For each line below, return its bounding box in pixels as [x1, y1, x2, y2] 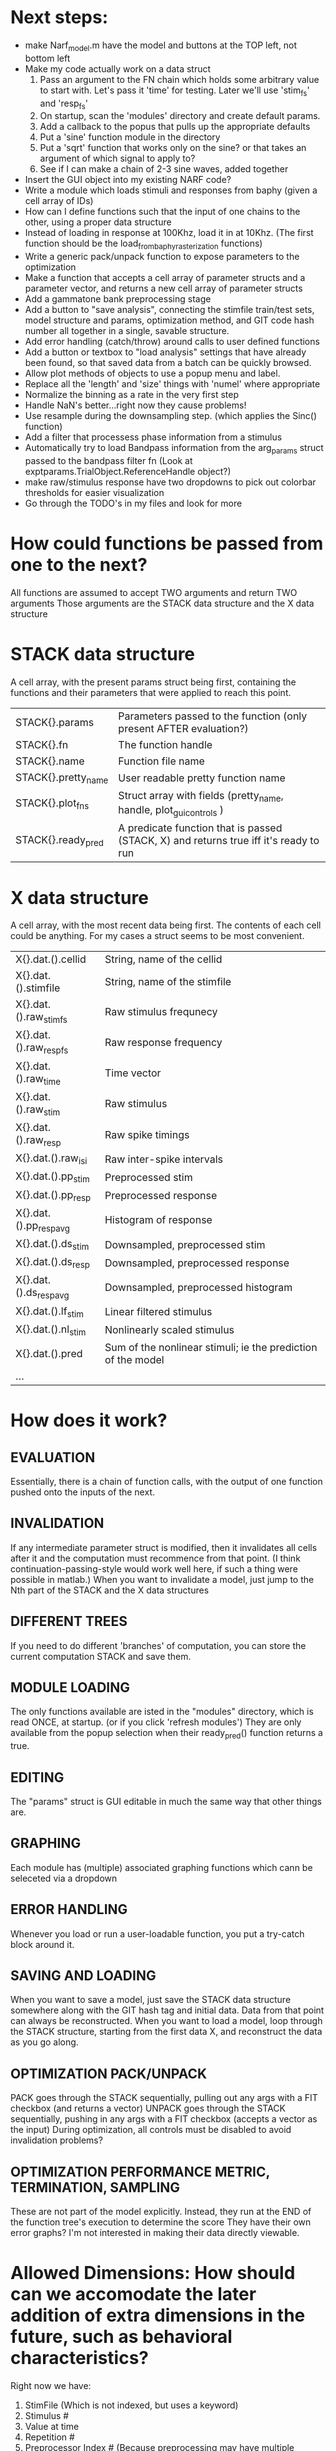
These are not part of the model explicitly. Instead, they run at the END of [10, 2206, 312, 2218]
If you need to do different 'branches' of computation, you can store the [10, 1639, 307, 1651]
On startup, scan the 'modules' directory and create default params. [39, 110, 321, 122]
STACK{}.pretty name [15, 770, 109, 786]
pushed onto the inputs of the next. [10, 1486, 155, 1498]
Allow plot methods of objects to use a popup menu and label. [24, 367, 281, 380]
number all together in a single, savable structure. [24, 325, 230, 337]
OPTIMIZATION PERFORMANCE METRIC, [10, 2163, 270, 2180]
